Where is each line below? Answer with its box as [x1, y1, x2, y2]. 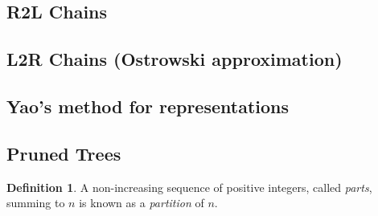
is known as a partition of [79, 194, 204, 211]
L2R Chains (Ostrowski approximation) [6, 47, 343, 71]
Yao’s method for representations [6, 93, 290, 118]
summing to [6, 194, 65, 211]
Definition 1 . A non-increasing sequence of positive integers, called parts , [6, 178, 372, 195]
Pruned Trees [6, 141, 121, 165]
